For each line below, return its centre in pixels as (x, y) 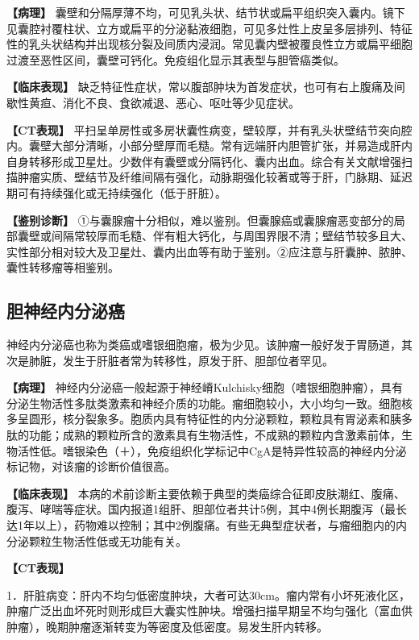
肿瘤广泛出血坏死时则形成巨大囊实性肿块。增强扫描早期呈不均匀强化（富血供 (209, 611)
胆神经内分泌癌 (66, 311)
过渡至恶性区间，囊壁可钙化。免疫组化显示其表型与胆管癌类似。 (176, 59)
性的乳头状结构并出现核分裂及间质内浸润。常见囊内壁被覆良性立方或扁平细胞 (209, 44)
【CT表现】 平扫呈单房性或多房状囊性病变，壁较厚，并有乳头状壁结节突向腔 (209, 129)
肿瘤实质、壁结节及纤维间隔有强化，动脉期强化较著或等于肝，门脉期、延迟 (215, 177)
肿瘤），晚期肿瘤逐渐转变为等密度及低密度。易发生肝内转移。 (167, 627)
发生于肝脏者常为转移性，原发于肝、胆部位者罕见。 (198, 360)
